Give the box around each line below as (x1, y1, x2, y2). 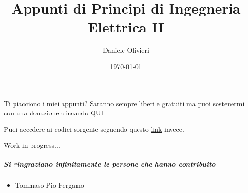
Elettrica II (87, 17, 165, 37)
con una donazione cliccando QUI (4, 108, 104, 118)
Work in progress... (4, 140, 60, 150)
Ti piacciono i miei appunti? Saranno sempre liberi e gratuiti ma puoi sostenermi (4, 98, 245, 108)
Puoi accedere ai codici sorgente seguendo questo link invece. (4, 124, 184, 134)
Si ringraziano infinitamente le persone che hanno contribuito (4, 159, 216, 169)
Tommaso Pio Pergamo (15, 180, 84, 190)
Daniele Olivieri (103, 45, 149, 55)
